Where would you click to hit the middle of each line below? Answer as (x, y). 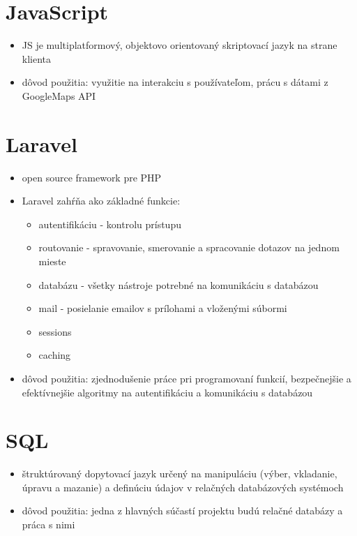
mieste (52, 261)
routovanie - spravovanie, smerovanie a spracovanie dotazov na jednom (189, 247)
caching (55, 355)
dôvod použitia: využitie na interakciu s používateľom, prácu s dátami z (175, 82)
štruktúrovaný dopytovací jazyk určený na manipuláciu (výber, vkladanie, (180, 474)
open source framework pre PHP (92, 177)
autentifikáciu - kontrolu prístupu (110, 224)
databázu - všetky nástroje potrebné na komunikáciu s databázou (178, 284)
